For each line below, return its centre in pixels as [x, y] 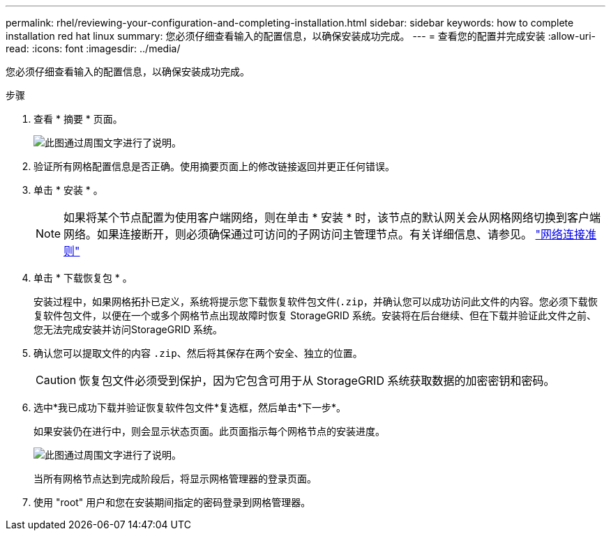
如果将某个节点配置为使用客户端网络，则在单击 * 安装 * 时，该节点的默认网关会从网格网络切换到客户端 [332, 217]
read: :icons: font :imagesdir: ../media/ [93, 48]
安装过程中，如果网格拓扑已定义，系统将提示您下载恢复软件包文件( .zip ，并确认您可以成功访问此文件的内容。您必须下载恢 [316, 301]
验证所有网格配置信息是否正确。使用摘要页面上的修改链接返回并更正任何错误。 [214, 166]
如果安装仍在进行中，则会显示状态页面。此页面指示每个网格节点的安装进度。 [209, 431]
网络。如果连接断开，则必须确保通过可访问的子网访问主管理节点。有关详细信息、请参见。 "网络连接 [325, 234]
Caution [56, 380]
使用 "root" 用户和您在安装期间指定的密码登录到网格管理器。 [172, 502]
